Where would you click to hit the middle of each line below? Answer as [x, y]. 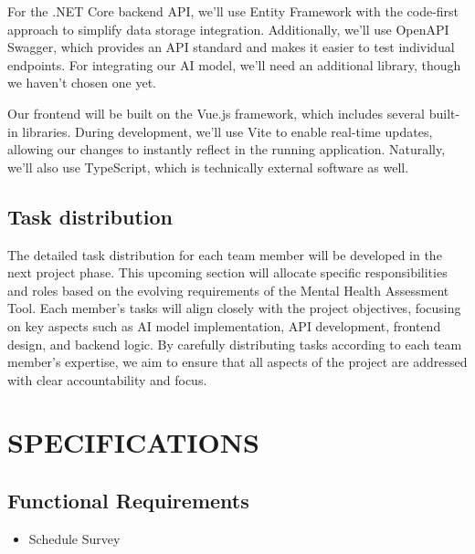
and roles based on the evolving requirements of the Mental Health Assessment [228, 290]
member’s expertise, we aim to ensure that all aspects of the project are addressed [237, 362]
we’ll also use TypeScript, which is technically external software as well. [208, 167]
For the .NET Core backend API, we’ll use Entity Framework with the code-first [233, 11]
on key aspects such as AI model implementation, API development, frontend [224, 325]
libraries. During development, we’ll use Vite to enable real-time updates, [227, 131]
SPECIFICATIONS [133, 442]
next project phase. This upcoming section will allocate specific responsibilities [227, 272]
